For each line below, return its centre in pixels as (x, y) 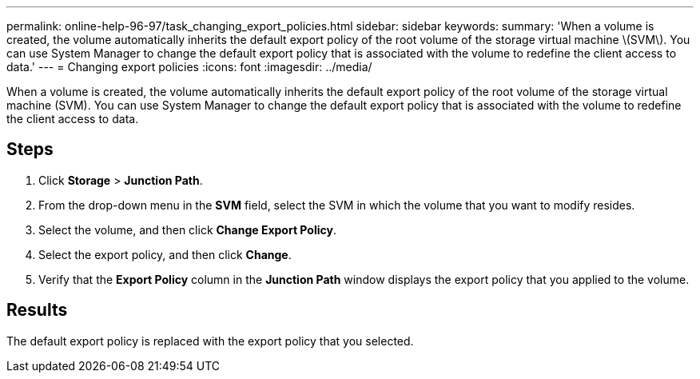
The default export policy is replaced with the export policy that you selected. (210, 341)
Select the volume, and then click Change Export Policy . (187, 229)
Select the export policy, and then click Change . (165, 254)
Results (37, 310)
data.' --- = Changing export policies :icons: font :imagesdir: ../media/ (189, 67)
